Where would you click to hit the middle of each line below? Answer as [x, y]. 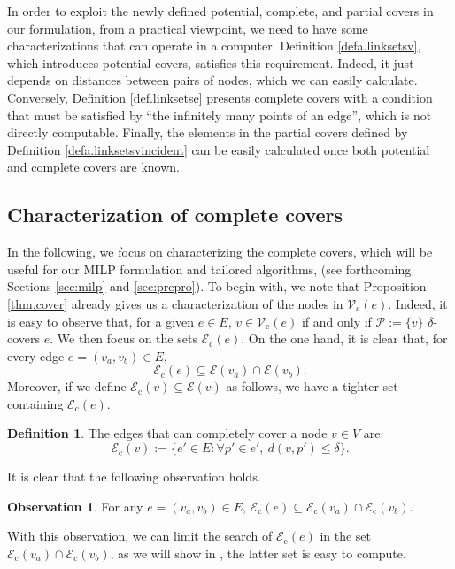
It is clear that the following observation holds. [134, 477]
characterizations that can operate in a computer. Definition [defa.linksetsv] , [214, 46]
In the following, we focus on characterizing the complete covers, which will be [220, 252]
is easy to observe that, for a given [101, 321]
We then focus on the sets [127, 338]
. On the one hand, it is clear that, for [344, 338]
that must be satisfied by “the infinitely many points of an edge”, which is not [220, 115]
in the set [346, 536]
